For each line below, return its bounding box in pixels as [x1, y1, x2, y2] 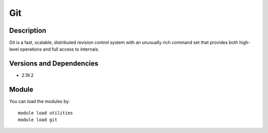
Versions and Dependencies [9, 60, 99, 68]
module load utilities [18, 110, 73, 116]
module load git [18, 117, 58, 123]
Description [9, 26, 47, 35]
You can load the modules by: [9, 98, 70, 104]
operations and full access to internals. [20, 46, 99, 52]
